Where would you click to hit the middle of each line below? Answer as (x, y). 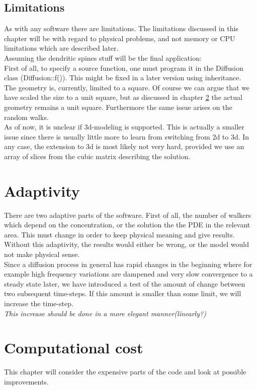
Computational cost (74, 348)
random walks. (26, 117)
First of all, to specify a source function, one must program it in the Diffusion (124, 68)
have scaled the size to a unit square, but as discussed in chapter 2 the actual (123, 97)
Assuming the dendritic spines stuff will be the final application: (103, 57)
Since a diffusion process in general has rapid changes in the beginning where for (128, 264)
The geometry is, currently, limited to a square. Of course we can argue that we (127, 87)
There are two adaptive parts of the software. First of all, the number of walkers (128, 215)
